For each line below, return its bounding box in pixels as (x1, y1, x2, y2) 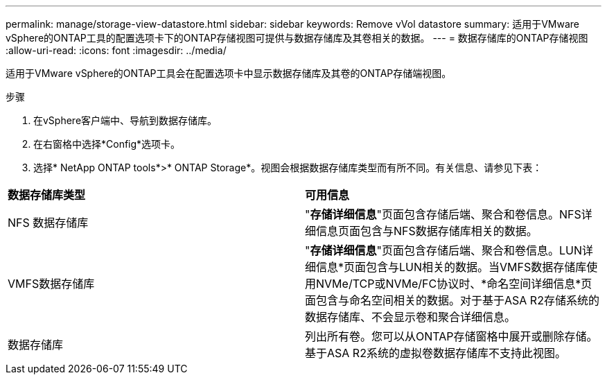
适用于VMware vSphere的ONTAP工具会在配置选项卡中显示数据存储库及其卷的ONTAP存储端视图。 (6, 67, 452, 79)
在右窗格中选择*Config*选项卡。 (33, 138, 181, 150)
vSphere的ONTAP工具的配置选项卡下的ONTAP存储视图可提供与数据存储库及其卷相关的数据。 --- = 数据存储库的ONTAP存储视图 (6, 32, 588, 44)
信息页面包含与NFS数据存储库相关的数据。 (316, 224, 538, 238)
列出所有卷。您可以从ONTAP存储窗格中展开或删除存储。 (305, 329, 598, 343)
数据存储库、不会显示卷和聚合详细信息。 (305, 310, 516, 324)
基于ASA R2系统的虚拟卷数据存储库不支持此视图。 (305, 346, 566, 360)
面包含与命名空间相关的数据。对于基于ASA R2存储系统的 (305, 293, 599, 307)
